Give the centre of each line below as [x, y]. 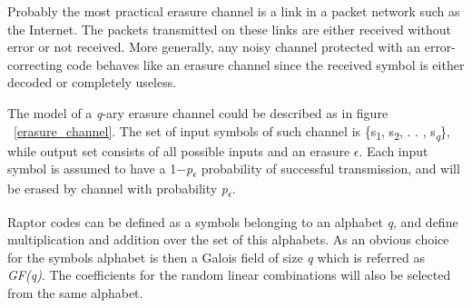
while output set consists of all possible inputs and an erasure [179, 150]
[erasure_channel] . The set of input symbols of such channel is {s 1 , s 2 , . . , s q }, [232, 132]
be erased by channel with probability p [118, 189]
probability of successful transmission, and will [330, 169]
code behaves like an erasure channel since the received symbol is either [265, 64]
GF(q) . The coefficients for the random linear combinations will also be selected [229, 275]
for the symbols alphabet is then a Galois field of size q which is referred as [216, 257]
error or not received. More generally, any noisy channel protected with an [214, 47]
